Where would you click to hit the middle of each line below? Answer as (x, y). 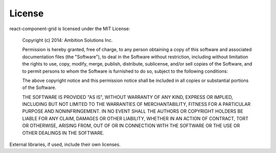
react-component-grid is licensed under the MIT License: (70, 29)
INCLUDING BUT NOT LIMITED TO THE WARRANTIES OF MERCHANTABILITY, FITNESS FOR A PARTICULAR (136, 104)
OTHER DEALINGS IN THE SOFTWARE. (63, 133)
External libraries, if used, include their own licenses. (65, 145)
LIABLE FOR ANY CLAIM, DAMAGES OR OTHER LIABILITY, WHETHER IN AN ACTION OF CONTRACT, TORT (135, 118)
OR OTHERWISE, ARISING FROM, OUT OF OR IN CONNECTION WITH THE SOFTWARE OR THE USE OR (131, 126)
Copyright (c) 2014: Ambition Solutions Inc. (67, 40)
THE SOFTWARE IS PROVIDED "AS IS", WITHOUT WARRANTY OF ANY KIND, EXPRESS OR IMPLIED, (128, 97)
